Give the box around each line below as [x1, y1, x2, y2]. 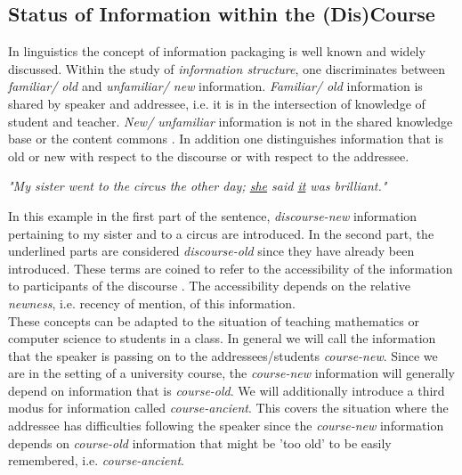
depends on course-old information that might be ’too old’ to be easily [8, 433, 392, 452]
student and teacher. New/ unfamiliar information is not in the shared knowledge [8, 111, 453, 130]
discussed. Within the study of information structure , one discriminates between [8, 59, 445, 78]
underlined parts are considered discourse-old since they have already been [8, 242, 415, 260]
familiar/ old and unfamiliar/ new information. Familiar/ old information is [8, 77, 423, 95]
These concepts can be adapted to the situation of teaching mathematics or [8, 311, 419, 330]
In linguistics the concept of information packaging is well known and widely [8, 42, 426, 61]
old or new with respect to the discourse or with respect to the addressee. [8, 146, 409, 165]
